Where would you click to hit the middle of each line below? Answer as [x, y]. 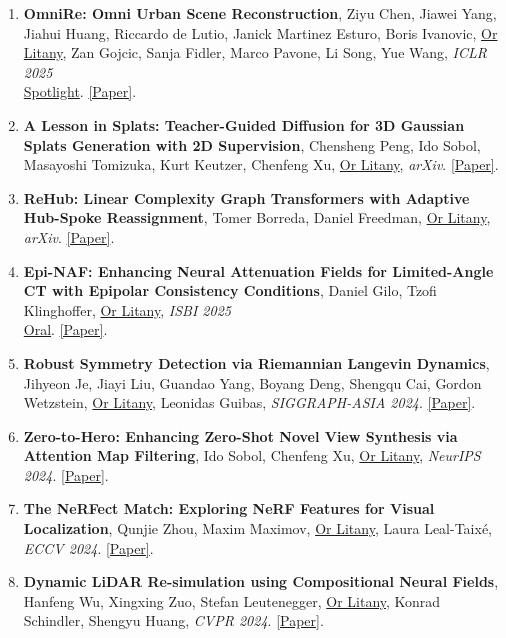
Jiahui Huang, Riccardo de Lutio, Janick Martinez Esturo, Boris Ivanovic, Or [260, 32]
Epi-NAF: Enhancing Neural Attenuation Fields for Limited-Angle [258, 270]
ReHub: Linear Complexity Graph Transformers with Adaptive [246, 197]
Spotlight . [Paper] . [80, 91]
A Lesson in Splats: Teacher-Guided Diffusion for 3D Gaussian [244, 124]
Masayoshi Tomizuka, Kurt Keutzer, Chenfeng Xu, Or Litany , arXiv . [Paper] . [261, 164]
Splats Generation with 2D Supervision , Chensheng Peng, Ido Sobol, [252, 144]
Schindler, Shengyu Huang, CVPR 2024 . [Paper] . [173, 620]
